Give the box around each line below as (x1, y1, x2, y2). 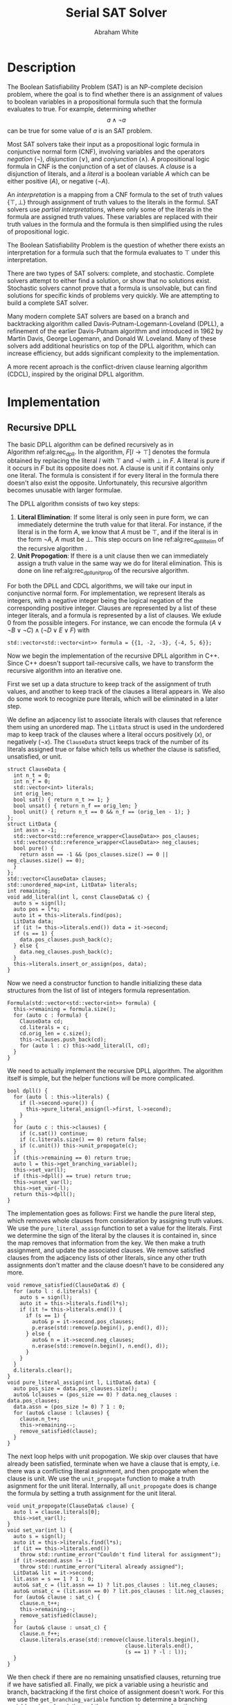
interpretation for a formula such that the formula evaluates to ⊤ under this (7, 248, 220, 257)
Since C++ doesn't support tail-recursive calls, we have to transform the (7, 659, 214, 668)
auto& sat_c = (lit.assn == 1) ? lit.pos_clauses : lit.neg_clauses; (13, 1582, 218, 1589)
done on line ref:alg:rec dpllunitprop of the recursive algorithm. (17, 567, 189, 576)
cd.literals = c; (19, 1024, 70, 1031)
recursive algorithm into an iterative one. (7, 666, 123, 675)
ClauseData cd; (19, 1018, 64, 1025)
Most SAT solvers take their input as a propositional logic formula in (7, 140, 199, 148)
